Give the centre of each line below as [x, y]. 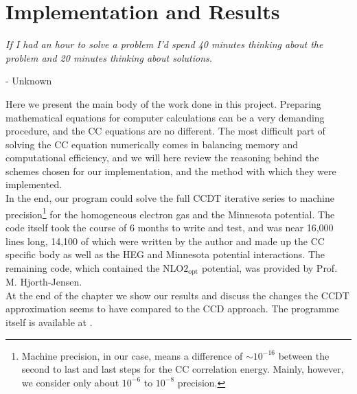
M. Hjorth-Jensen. [44, 282]
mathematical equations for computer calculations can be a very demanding [165, 117]
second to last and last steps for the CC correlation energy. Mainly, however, [183, 369]
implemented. [34, 184]
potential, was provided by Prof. [269, 267]
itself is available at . [49, 322]
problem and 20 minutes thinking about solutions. [109, 57]
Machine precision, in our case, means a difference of [132, 355]
